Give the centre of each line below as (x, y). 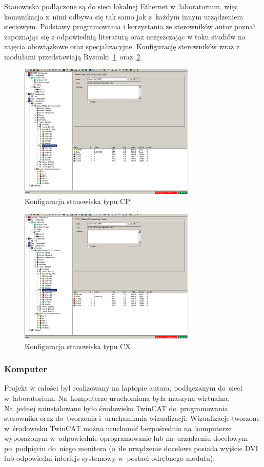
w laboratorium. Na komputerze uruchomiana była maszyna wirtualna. (117, 398)
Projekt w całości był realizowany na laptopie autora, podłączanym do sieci (123, 388)
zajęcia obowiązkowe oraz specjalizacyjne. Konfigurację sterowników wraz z (122, 46)
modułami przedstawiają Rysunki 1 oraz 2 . (73, 56)
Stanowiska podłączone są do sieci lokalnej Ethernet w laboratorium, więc (121, 6)
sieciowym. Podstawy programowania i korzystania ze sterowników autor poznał (130, 26)
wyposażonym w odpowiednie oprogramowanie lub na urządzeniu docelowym (126, 438)
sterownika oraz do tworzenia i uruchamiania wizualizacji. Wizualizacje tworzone (132, 418)
